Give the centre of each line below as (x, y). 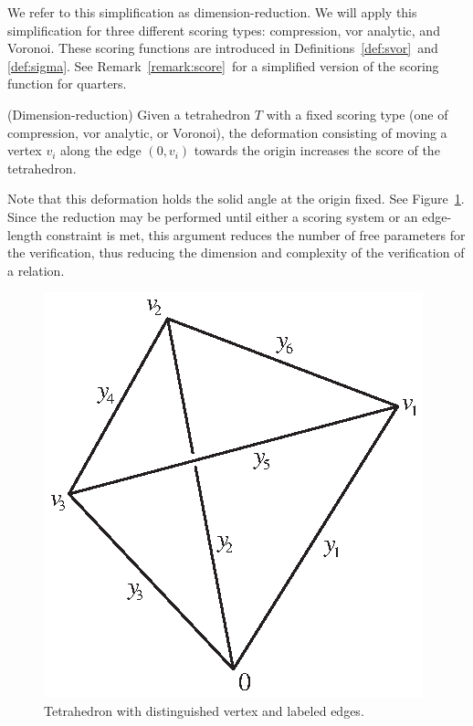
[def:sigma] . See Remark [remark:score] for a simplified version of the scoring (223, 65)
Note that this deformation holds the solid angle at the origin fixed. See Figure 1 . (236, 199)
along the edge (101, 150)
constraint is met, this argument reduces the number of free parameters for (256, 234)
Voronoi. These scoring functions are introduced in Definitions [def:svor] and (223, 48)
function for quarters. (67, 84)
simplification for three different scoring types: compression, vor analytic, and (224, 30)
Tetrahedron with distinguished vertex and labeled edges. (204, 710)
